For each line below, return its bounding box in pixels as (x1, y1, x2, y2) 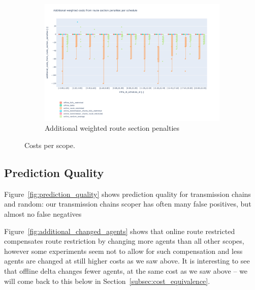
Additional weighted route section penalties (45, 123, 180, 133)
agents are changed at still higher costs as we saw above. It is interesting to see (4, 255, 250, 266)
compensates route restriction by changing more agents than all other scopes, (4, 236, 244, 246)
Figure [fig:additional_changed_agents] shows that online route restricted (4, 225, 235, 236)
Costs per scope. (24, 139, 75, 150)
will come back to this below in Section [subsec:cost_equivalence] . (4, 275, 210, 286)
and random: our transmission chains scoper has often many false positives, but (4, 198, 251, 209)
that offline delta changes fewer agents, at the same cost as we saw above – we (4, 265, 248, 276)
